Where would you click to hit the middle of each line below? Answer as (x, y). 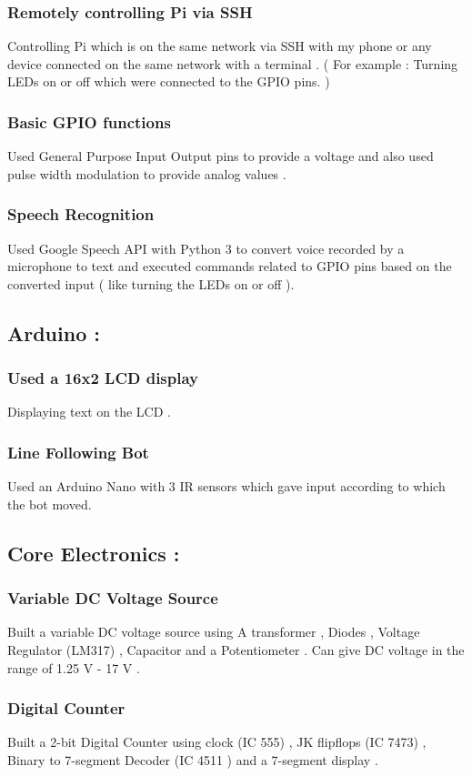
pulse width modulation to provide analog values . (147, 173)
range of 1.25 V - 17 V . (74, 667)
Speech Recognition (81, 214)
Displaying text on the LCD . (89, 412)
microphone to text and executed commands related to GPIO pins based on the (230, 266)
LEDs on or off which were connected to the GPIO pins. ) (169, 81)
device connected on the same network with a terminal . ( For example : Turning (233, 63)
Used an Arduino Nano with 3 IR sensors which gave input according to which (226, 486)
